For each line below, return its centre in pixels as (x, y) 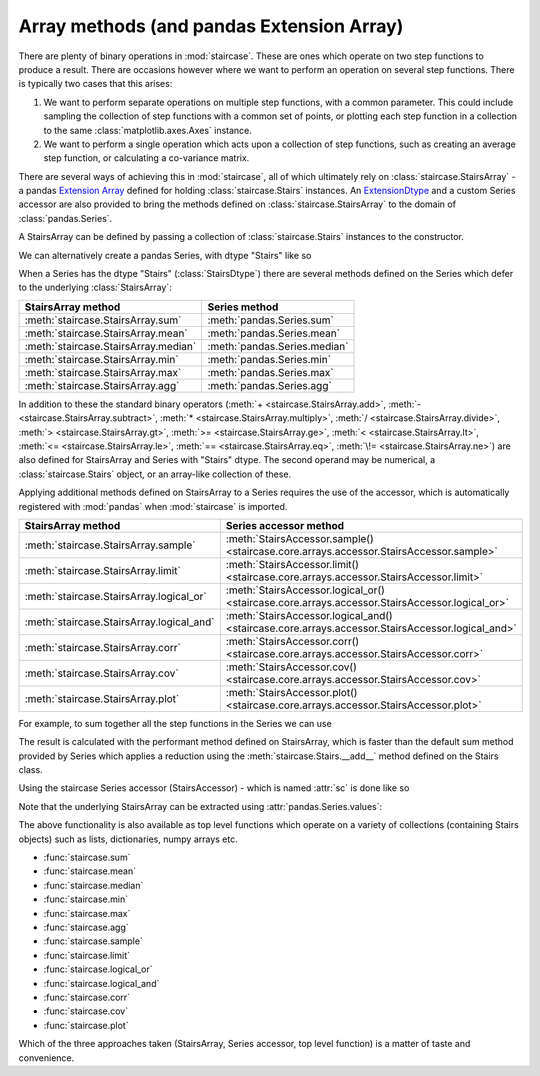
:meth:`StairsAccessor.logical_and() (309, 615)
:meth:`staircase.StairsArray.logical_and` (119, 622)
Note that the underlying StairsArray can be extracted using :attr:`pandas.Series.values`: (200, 806)
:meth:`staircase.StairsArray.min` (101, 359)
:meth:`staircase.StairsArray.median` (110, 346)
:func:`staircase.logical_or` (98, 969)
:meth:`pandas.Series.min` (269, 359)
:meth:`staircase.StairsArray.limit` (103, 570)
